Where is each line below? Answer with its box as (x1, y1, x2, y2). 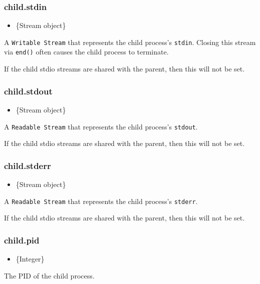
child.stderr (4, 159, 51, 171)
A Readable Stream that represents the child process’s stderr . (4, 195, 198, 206)
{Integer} (16, 253, 45, 264)
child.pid (4, 233, 40, 246)
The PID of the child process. (4, 270, 95, 280)
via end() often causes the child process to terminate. (4, 46, 169, 57)
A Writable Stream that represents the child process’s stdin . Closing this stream (4, 36, 256, 47)
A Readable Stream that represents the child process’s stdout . (4, 121, 198, 131)
